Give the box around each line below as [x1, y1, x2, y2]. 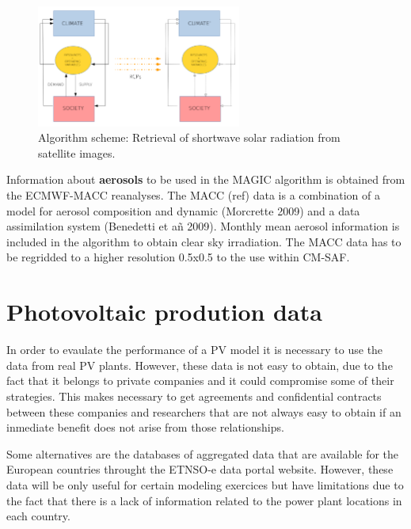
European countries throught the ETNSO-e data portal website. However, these [6, 461, 394, 478]
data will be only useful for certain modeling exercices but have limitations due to [6, 476, 404, 493]
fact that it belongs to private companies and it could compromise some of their [6, 372, 394, 389]
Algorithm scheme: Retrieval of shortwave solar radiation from [38, 129, 341, 146]
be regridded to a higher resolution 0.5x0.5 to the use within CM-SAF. [6, 249, 350, 265]
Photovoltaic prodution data [6, 295, 322, 328]
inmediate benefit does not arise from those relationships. [6, 419, 284, 436]
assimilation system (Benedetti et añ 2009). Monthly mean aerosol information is [6, 218, 400, 234]
